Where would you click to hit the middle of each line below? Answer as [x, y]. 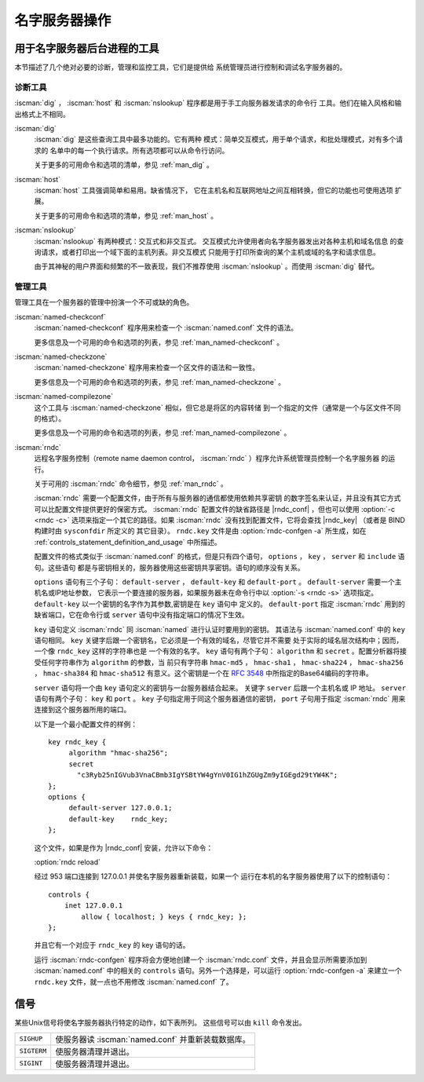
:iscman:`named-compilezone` [64, 397]
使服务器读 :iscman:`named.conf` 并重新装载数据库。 [153, 1039]
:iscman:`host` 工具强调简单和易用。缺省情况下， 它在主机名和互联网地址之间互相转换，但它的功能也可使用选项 [214, 190]
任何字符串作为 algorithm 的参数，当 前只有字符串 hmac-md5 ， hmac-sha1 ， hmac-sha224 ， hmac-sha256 [222, 662]
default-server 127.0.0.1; [121, 808]
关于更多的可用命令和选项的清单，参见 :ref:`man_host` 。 [126, 215]
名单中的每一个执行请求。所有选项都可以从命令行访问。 [139, 150]
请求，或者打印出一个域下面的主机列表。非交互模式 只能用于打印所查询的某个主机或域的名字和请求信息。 [210, 252]
